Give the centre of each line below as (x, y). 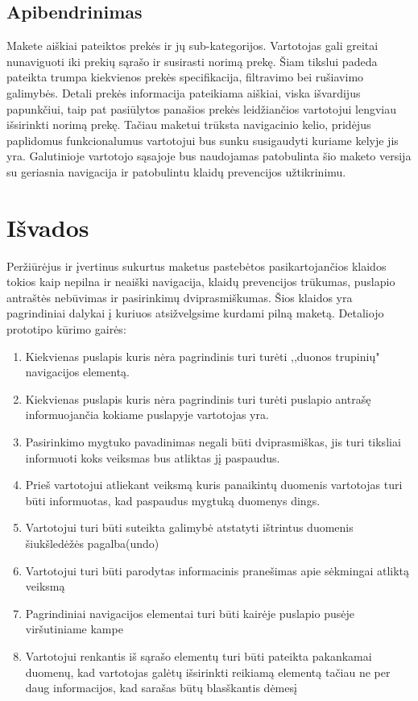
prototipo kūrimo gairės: (66, 329)
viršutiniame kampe (74, 629)
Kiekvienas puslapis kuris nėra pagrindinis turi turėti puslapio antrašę (198, 398)
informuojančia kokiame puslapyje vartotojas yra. (147, 415)
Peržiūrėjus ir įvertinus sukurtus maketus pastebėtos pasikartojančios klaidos (197, 265)
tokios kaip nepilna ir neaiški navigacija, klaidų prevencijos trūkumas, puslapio (201, 282)
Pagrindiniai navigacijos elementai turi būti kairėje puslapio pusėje (190, 613)
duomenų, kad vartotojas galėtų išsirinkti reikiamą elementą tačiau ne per (208, 672)
